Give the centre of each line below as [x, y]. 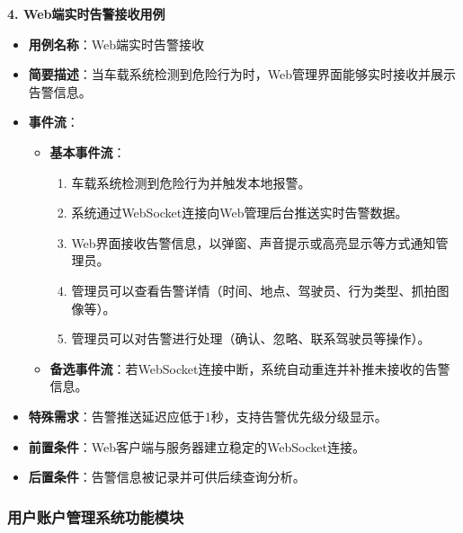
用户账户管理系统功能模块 [96, 516]
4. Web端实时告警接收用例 [86, 13]
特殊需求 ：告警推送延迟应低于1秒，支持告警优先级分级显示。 [208, 416]
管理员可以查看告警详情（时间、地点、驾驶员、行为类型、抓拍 [254, 290]
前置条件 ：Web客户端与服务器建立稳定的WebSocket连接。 [196, 446]
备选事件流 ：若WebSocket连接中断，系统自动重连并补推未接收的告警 [250, 368]
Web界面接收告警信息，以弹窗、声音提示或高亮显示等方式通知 [254, 242]
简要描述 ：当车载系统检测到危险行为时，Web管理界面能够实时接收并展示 [242, 74]
